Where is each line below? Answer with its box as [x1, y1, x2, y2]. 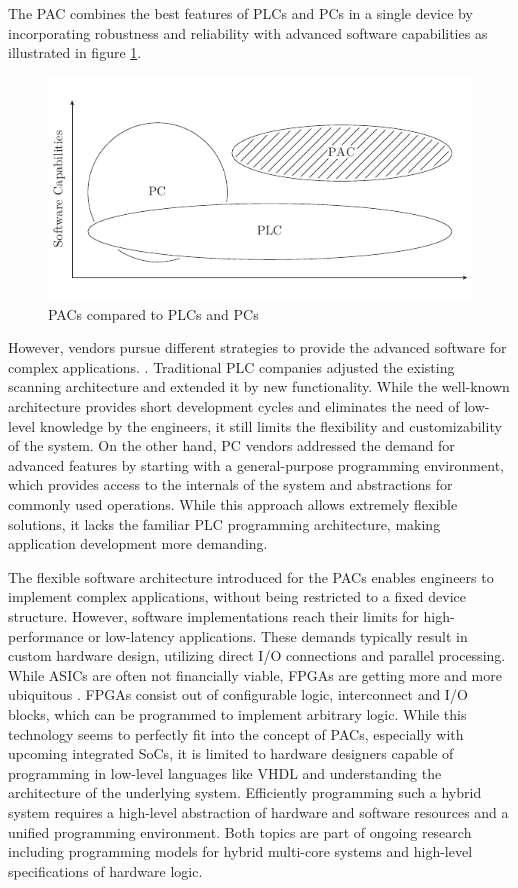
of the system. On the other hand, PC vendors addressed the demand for [8, 435, 455, 456]
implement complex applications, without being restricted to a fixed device [8, 586, 466, 607]
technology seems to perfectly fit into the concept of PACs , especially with [8, 723, 464, 744]
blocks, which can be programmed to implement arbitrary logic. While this [8, 703, 467, 724]
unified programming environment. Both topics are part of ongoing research [8, 821, 472, 842]
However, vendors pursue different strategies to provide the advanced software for [8, 337, 507, 358]
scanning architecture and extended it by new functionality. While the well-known [8, 376, 510, 397]
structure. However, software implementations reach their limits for [8, 606, 419, 626]
